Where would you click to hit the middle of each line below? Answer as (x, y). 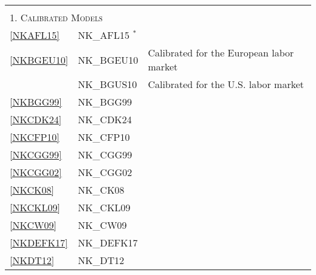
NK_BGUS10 (108, 84)
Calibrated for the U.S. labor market (226, 84)
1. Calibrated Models (56, 17)
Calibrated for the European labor (221, 53)
